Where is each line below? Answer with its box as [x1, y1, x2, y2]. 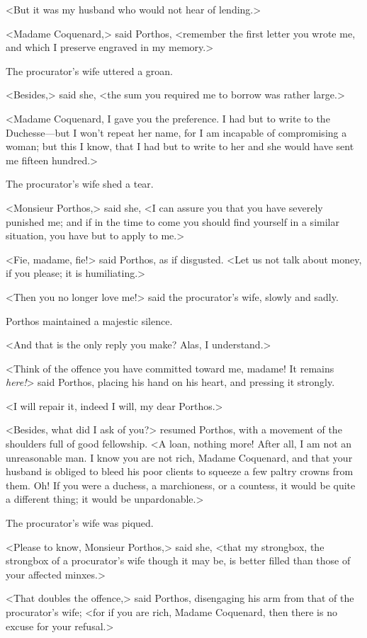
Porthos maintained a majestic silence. [6, 313, 173, 328]
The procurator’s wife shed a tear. [6, 176, 154, 191]
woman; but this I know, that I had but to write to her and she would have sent [6, 139, 354, 154]
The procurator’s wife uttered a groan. [6, 63, 173, 78]
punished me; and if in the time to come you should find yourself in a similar [6, 214, 339, 229]
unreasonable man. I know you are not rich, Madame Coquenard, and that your [6, 450, 353, 465]
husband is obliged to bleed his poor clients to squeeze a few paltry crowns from [6, 464, 354, 479]
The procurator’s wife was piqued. [6, 515, 154, 530]
